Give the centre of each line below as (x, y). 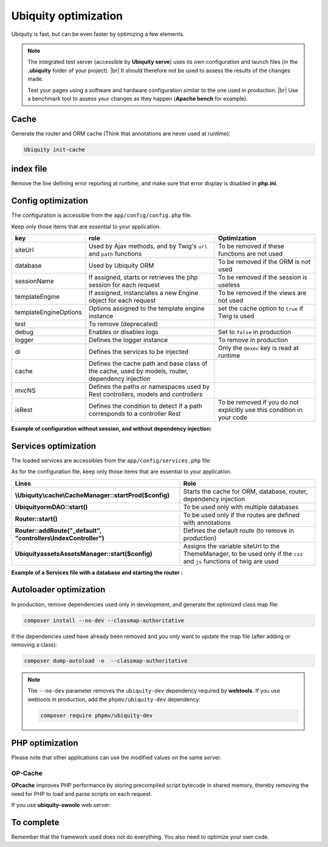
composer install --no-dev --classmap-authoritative (104, 620)
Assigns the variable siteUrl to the (231, 546)
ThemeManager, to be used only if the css (243, 554)
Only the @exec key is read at (258, 348)
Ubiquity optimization (67, 16)
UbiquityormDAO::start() (51, 507)
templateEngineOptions (48, 312)
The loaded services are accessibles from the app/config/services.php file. (111, 460)
